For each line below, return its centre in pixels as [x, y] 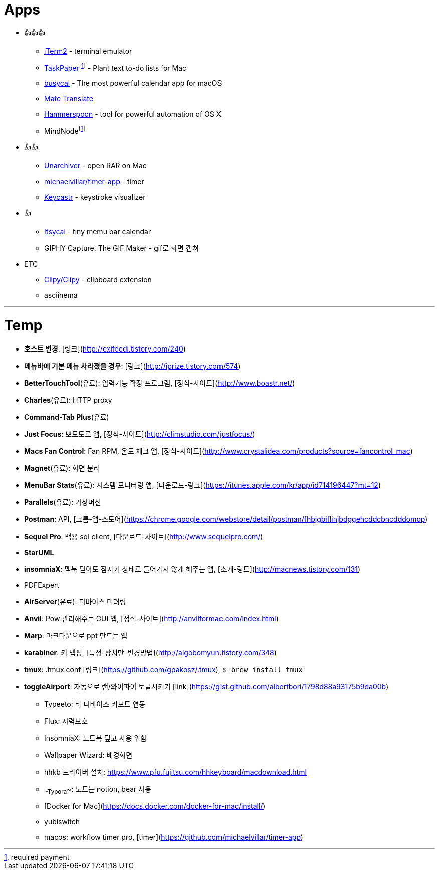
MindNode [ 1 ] [65, 131]
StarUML [39, 552]
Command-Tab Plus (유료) [67, 417]
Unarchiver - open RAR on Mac [95, 166]
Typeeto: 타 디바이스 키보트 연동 [95, 704]
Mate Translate [69, 99]
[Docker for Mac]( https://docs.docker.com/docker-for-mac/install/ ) [155, 806]
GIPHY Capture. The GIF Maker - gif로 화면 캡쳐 [122, 248]
